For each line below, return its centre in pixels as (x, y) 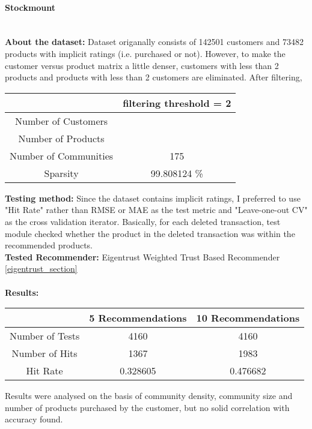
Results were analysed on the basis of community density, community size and (149, 396)
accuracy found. (34, 419)
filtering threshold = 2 (177, 103)
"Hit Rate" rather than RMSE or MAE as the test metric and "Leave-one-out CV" (156, 210)
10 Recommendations (248, 318)
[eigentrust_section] (41, 268)
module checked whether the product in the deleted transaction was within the (150, 233)
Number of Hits (44, 353)
